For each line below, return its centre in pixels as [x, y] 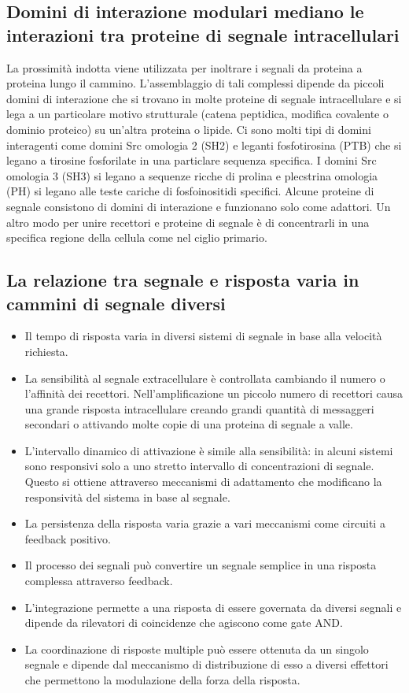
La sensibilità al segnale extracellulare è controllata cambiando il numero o [205, 378]
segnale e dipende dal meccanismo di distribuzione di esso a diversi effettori [206, 664]
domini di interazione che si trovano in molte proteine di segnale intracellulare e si [204, 98]
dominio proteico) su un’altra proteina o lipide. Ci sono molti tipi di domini [189, 129]
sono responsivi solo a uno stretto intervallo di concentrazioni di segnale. [199, 466]
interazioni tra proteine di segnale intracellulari [203, 34]
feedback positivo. [68, 538]
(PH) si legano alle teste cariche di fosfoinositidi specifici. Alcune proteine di [190, 191]
